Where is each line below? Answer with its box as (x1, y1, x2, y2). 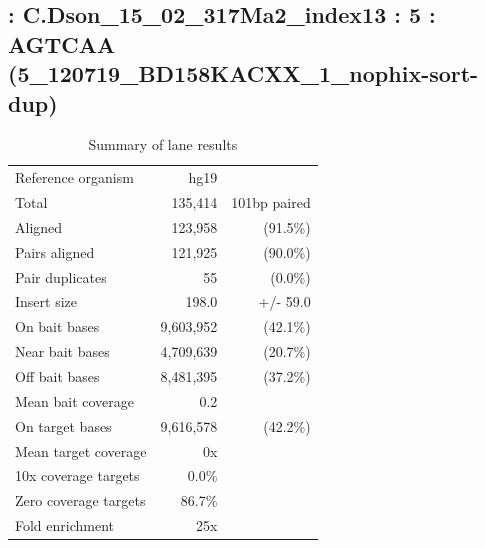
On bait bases (15, 316, 100, 337)
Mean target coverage (15, 440, 147, 461)
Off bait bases (15, 365, 100, 386)
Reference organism (15, 167, 134, 188)
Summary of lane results (88, 134, 238, 155)
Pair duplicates (15, 266, 107, 287)
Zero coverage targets (15, 490, 146, 511)
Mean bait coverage (15, 390, 135, 411)
